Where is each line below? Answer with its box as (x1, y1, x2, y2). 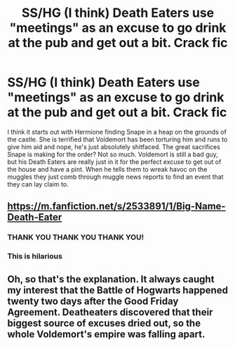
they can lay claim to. (7, 179, 69, 188)
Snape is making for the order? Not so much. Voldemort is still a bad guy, (7, 150, 219, 158)
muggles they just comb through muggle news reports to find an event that (7, 172, 224, 181)
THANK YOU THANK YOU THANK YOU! (7, 232, 145, 242)
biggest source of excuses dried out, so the (7, 317, 201, 329)
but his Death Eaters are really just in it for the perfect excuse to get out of (7, 157, 222, 166)
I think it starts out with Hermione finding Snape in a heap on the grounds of (7, 127, 227, 136)
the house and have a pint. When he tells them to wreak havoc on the (7, 165, 208, 173)
